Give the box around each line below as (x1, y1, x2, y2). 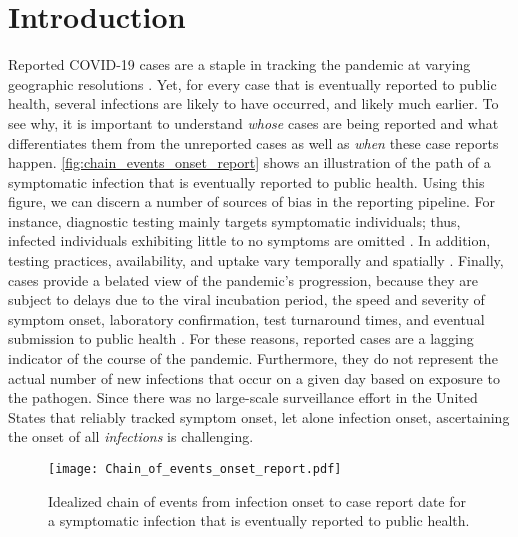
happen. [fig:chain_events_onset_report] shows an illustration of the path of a (8, 152, 491, 173)
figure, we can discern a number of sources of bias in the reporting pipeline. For (8, 191, 495, 212)
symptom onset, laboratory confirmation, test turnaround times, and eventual (8, 308, 485, 329)
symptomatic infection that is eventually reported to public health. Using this (8, 171, 485, 192)
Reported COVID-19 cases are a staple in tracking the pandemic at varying (8, 54, 471, 75)
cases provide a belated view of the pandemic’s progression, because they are (8, 269, 478, 290)
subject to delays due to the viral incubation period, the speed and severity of (8, 289, 485, 310)
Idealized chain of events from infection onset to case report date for (48, 490, 467, 511)
